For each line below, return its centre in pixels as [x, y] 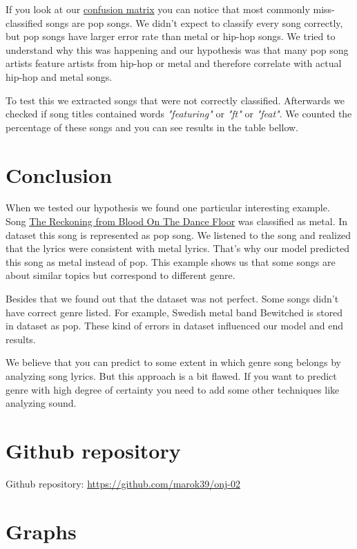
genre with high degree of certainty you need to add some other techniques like [173, 389]
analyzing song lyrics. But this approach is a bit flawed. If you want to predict [171, 376]
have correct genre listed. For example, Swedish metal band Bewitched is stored [174, 312]
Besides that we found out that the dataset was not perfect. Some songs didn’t [172, 299]
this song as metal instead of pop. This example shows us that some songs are [171, 261]
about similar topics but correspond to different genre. [120, 275]
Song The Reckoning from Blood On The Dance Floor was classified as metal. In [177, 221]
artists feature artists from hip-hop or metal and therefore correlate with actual [174, 63]
